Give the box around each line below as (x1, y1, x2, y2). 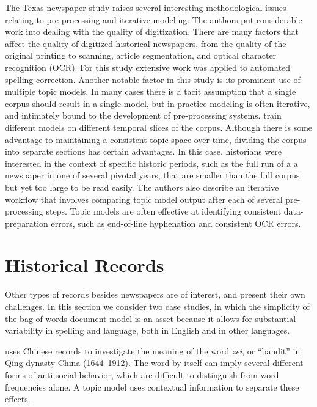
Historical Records (5, 252, 164, 277)
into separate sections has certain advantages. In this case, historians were (5, 145, 282, 158)
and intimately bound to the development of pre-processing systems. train (5, 109, 282, 122)
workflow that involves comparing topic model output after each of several (5, 193, 283, 205)
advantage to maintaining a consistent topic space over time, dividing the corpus (5, 133, 307, 145)
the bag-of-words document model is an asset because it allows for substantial (5, 312, 296, 324)
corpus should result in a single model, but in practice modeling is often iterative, (5, 97, 310, 109)
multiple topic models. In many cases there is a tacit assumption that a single (5, 85, 296, 98)
